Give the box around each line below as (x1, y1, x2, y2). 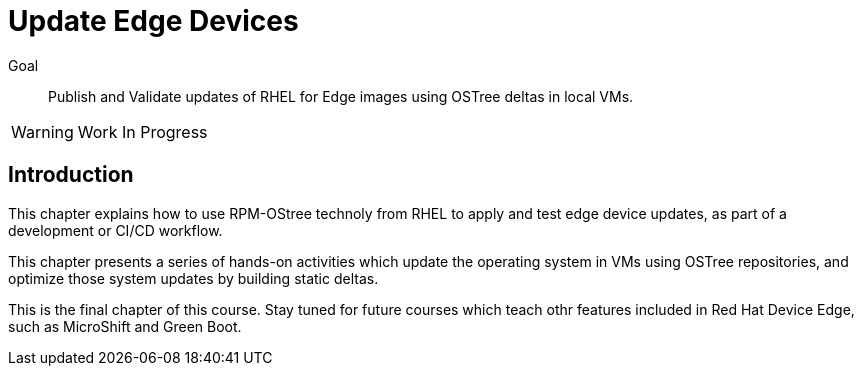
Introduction (8, 162, 134, 188)
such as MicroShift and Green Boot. (8, 317, 242, 335)
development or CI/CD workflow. (8, 221, 223, 239)
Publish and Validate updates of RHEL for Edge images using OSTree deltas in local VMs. (48, 87, 634, 105)
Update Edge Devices (8, 4, 299, 38)
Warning (11, 121, 74, 142)
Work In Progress (77, 121, 208, 142)
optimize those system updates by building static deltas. (8, 269, 379, 287)
